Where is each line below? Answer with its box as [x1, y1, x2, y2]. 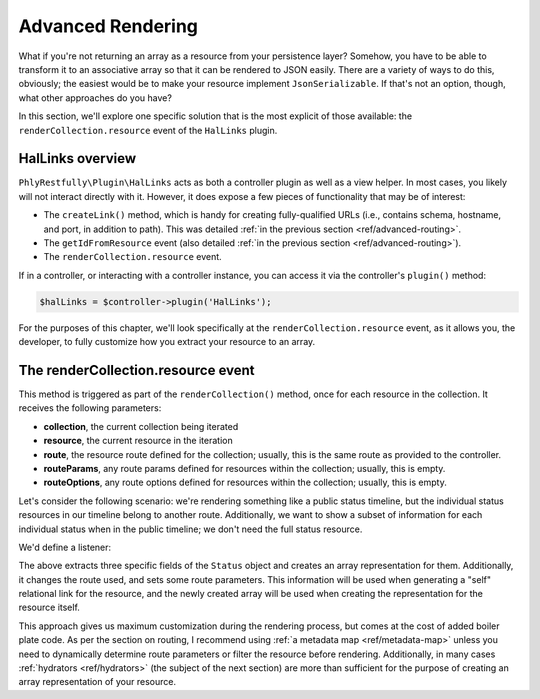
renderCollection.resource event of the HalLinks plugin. [18, 124, 278, 136]
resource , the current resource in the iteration [43, 435, 234, 447]
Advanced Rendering [18, 15, 199, 37]
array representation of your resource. [18, 676, 177, 688]
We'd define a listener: [18, 541, 112, 553]
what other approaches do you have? [18, 91, 172, 104]
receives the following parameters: [18, 402, 162, 414]
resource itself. [18, 601, 80, 614]
